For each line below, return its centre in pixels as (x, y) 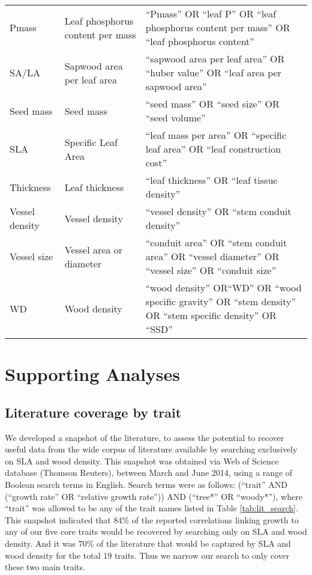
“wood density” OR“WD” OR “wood (223, 287)
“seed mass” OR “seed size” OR (212, 104)
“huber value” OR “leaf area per (213, 72)
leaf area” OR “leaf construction (213, 149)
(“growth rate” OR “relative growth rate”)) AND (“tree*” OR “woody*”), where (154, 496)
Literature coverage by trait (93, 412)
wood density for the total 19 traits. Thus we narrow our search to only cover (147, 555)
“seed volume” (175, 117)
